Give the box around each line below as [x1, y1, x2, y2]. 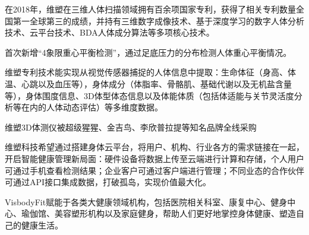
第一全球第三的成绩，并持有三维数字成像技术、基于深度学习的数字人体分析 [12, 14, 304, 27]
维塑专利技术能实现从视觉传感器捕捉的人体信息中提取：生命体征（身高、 [5, 66, 288, 78]
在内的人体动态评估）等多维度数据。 [21, 101, 163, 113]
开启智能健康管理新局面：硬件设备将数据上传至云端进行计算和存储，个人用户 [5, 152, 304, 164]
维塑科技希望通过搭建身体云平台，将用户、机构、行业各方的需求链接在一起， [5, 141, 304, 153]
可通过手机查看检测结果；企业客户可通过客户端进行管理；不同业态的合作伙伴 [5, 164, 304, 176]
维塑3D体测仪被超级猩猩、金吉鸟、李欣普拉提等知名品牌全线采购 [5, 120, 257, 133]
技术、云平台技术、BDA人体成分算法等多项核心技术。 [5, 26, 215, 39]
